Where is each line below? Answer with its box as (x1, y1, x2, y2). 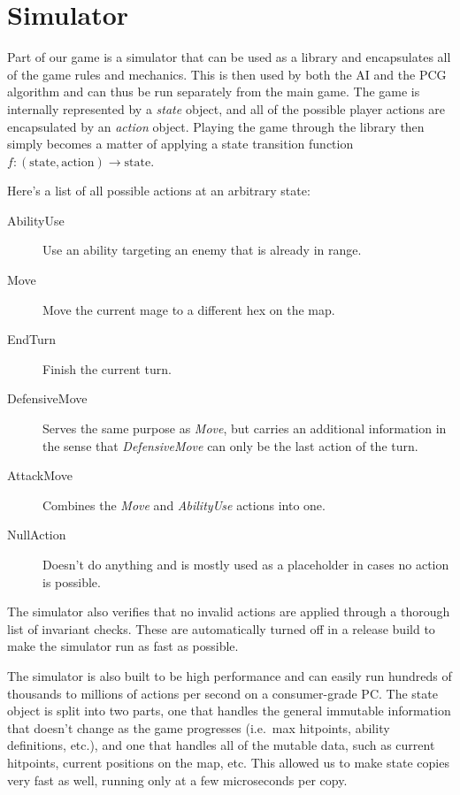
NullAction (7, 525, 66, 544)
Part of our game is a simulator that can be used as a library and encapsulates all (7, 48, 451, 66)
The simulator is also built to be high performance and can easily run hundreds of (7, 666, 452, 684)
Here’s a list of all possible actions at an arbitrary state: (7, 181, 310, 200)
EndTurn (7, 330, 57, 348)
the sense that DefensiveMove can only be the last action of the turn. (42, 436, 418, 455)
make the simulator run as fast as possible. (7, 637, 239, 655)
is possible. (42, 572, 101, 591)
